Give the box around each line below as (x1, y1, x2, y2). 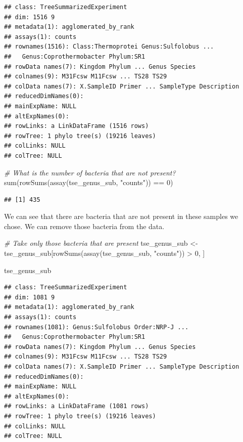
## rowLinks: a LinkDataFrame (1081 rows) (4, 403, 149, 410)
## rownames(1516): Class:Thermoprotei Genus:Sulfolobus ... (4, 43, 214, 51)
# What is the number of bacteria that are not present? (4, 167, 176, 178)
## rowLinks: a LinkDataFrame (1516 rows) (4, 122, 149, 130)
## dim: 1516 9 (4, 13, 55, 21)
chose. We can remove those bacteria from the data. (4, 220, 165, 231)
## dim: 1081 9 (4, 293, 55, 301)
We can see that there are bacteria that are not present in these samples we (4, 211, 238, 222)
